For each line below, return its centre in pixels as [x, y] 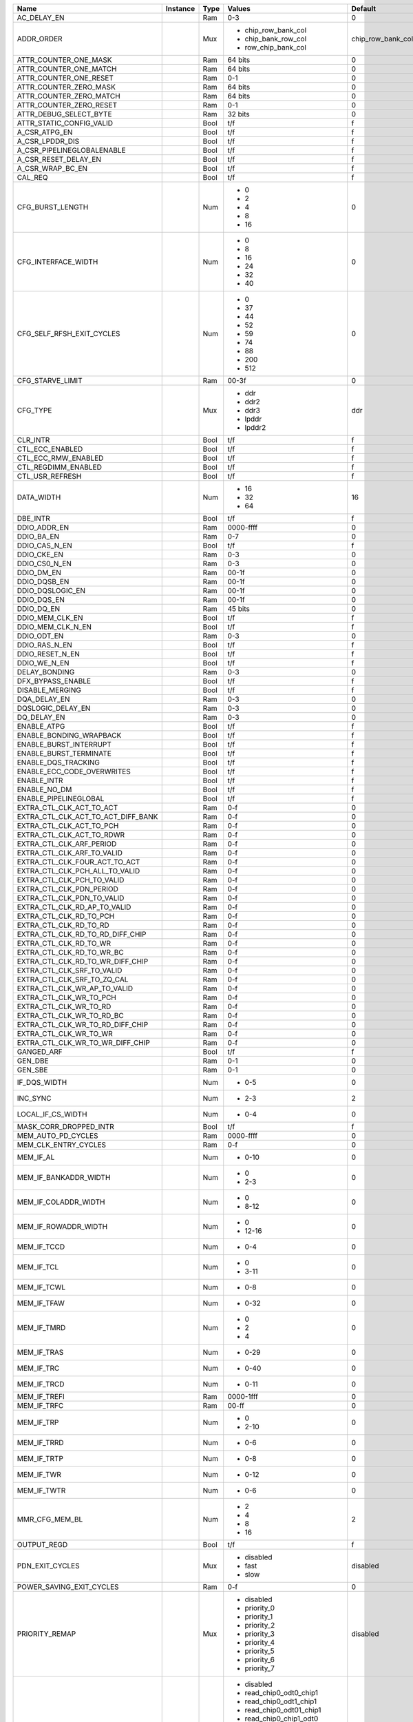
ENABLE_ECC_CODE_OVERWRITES [74, 771]
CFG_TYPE [34, 410]
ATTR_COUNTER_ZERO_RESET [67, 105]
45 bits [239, 609]
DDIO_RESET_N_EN [49, 654]
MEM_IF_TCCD [41, 1247]
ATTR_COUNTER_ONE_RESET [65, 78]
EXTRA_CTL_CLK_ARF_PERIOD [67, 844]
